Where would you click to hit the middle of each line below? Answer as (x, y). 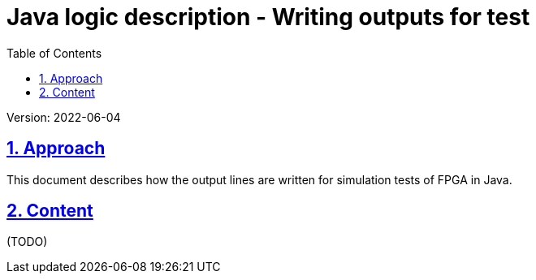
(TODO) (27, 242)
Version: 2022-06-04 (64, 117)
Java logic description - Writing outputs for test (268, 17)
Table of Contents (54, 53)
